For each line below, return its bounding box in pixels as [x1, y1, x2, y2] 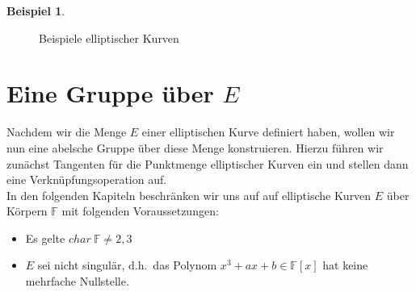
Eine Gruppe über [6, 77, 214, 110]
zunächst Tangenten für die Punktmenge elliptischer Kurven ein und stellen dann [6, 155, 409, 172]
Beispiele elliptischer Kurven [39, 29, 179, 46]
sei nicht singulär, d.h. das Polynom [37, 257, 217, 273]
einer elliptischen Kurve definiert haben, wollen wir [141, 123, 395, 140]
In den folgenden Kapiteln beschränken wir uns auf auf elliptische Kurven [6, 186, 372, 203]
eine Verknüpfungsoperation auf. [6, 171, 167, 188]
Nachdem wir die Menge [6, 123, 127, 140]
